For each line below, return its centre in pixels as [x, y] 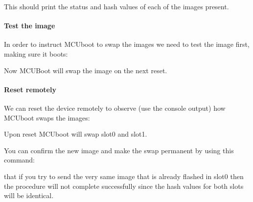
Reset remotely [30, 89]
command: [19, 160]
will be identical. [29, 195]
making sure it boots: [36, 53]
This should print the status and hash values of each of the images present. [116, 6]
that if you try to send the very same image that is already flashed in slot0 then [124, 176]
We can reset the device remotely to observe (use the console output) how [115, 108]
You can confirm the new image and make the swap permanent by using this [119, 150]
